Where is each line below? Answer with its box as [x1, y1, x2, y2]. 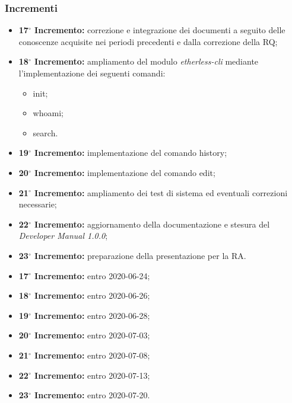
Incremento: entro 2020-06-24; [34, 269, 150, 282]
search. [33, 126, 58, 139]
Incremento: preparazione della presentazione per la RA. [34, 249, 246, 261]
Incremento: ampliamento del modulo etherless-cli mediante [34, 55, 259, 68]
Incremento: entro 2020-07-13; [34, 369, 150, 381]
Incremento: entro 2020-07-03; [34, 329, 150, 341]
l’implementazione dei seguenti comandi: [18, 67, 166, 79]
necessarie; [18, 198, 57, 210]
